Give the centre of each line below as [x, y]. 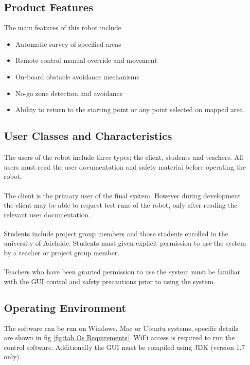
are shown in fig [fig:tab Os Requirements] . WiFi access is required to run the [119, 337]
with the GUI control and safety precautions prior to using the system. [110, 281]
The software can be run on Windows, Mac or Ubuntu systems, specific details [121, 328]
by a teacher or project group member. [62, 253]
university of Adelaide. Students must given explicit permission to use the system [125, 243]
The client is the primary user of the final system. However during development [122, 195]
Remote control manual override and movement [86, 60]
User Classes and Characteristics [88, 136]
